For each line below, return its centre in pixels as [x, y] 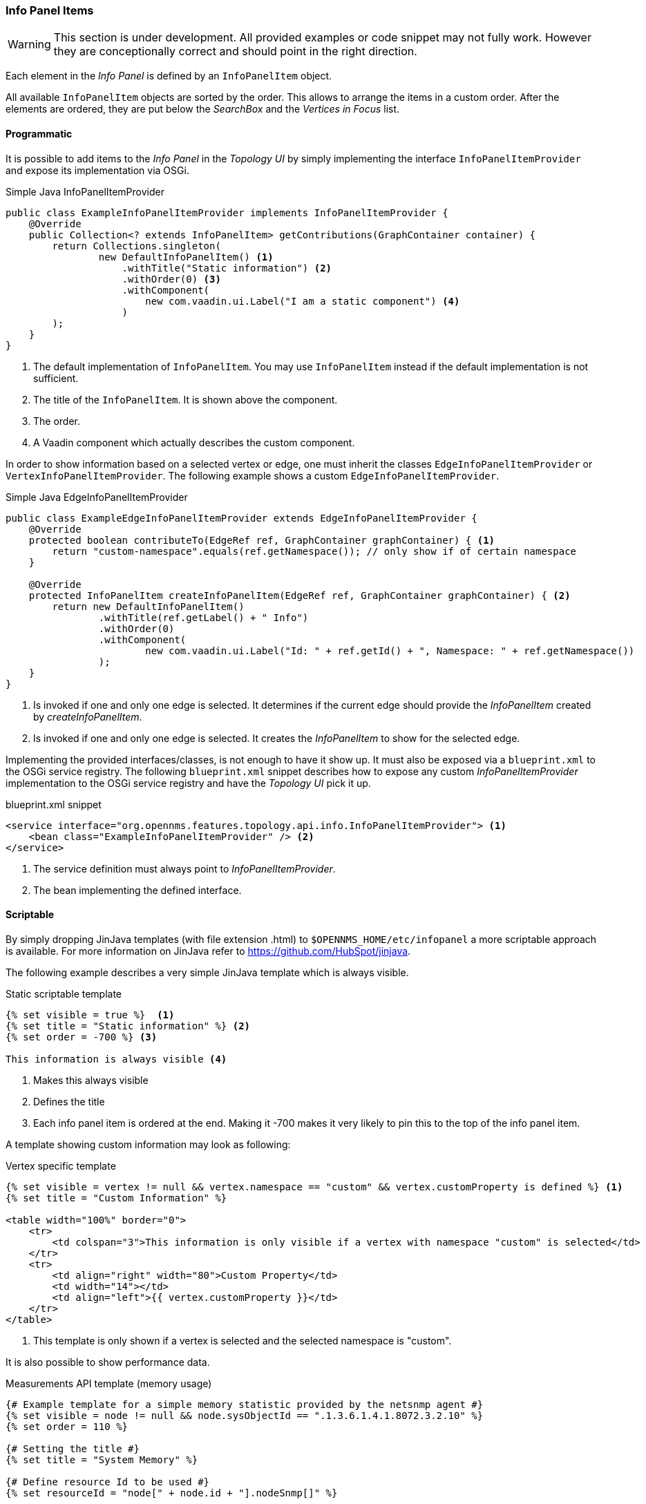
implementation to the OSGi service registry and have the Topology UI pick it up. [188, 783]
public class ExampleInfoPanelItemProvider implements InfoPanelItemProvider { [227, 212]
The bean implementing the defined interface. [137, 890]
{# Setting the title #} [73, 1448]
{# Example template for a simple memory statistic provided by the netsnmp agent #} [245, 1404]
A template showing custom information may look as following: [148, 1144]
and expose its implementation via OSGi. [97, 170]
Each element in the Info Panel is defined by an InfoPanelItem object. [169, 76]
